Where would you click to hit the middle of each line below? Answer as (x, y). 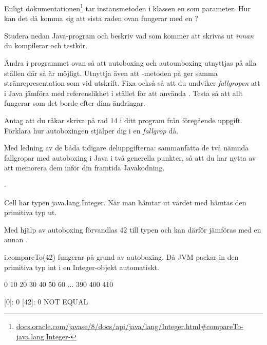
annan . (16, 239)
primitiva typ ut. (31, 212)
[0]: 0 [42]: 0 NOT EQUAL (46, 301)
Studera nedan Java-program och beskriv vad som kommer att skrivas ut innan (129, 35)
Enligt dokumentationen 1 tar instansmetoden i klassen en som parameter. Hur (127, 7)
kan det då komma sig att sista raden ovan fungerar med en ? (101, 18)
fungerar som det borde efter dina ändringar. (75, 103)
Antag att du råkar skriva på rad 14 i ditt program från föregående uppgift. (123, 120)
